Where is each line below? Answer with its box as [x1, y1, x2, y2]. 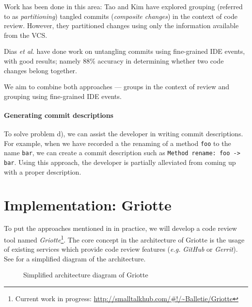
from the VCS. [4, 30, 47, 40]
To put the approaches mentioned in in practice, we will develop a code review [4, 223, 237, 233]
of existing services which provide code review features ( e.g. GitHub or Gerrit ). [4, 244, 238, 254]
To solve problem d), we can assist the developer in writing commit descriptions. [4, 129, 243, 139]
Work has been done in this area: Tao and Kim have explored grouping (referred [4, 1, 243, 11]
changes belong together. [4, 65, 78, 75]
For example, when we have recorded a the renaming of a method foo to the [4, 138, 231, 148]
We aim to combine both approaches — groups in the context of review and [4, 81, 229, 92]
